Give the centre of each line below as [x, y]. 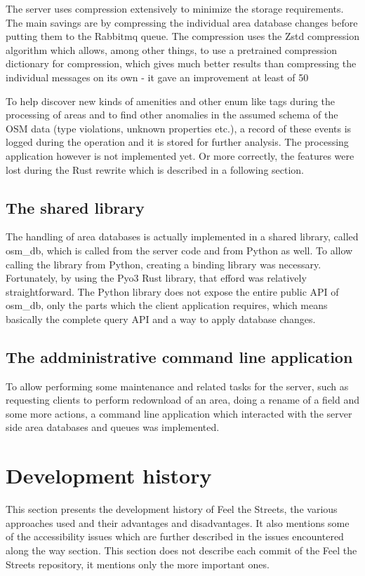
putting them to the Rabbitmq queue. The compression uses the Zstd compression [182, 36]
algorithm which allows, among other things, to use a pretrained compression [171, 49]
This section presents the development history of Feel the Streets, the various [172, 509]
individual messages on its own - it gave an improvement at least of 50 [157, 77]
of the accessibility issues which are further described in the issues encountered [175, 536]
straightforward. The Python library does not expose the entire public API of [172, 291]
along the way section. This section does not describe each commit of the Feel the [181, 550]
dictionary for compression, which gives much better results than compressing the [181, 63]
